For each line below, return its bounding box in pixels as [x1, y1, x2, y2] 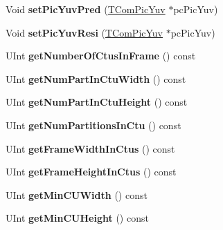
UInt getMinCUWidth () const [6, 187, 148, 202]
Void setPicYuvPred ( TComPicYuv [6, 2, 166, 16]
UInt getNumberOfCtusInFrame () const [6, 48, 196, 63]
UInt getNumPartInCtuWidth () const [6, 71, 186, 86]
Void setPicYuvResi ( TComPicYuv [6, 25, 163, 39]
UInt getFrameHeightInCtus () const [6, 164, 177, 179]
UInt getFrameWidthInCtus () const [6, 141, 175, 155]
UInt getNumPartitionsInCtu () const [6, 117, 181, 132]
